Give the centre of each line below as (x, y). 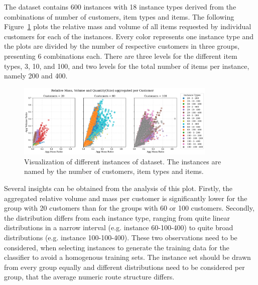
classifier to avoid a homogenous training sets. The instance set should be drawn (127, 257)
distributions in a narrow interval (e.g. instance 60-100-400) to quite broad (119, 227)
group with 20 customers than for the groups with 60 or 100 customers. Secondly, (129, 208)
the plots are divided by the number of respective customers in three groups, (122, 46)
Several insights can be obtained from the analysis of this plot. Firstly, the (118, 188)
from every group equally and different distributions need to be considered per (124, 267)
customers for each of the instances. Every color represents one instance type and (129, 36)
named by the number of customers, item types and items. (114, 171)
